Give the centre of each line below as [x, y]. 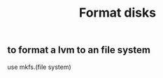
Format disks [118, 13]
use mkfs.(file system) [39, 67]
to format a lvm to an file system [79, 50]
